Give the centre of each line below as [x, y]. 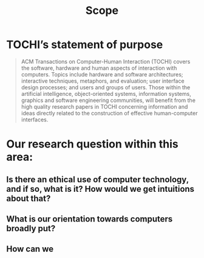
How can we [30, 249]
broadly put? [31, 228]
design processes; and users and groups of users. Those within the [106, 87]
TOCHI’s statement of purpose [85, 45]
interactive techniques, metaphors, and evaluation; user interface [103, 81]
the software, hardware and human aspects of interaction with [99, 68]
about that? [29, 198]
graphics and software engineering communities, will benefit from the [108, 100]
